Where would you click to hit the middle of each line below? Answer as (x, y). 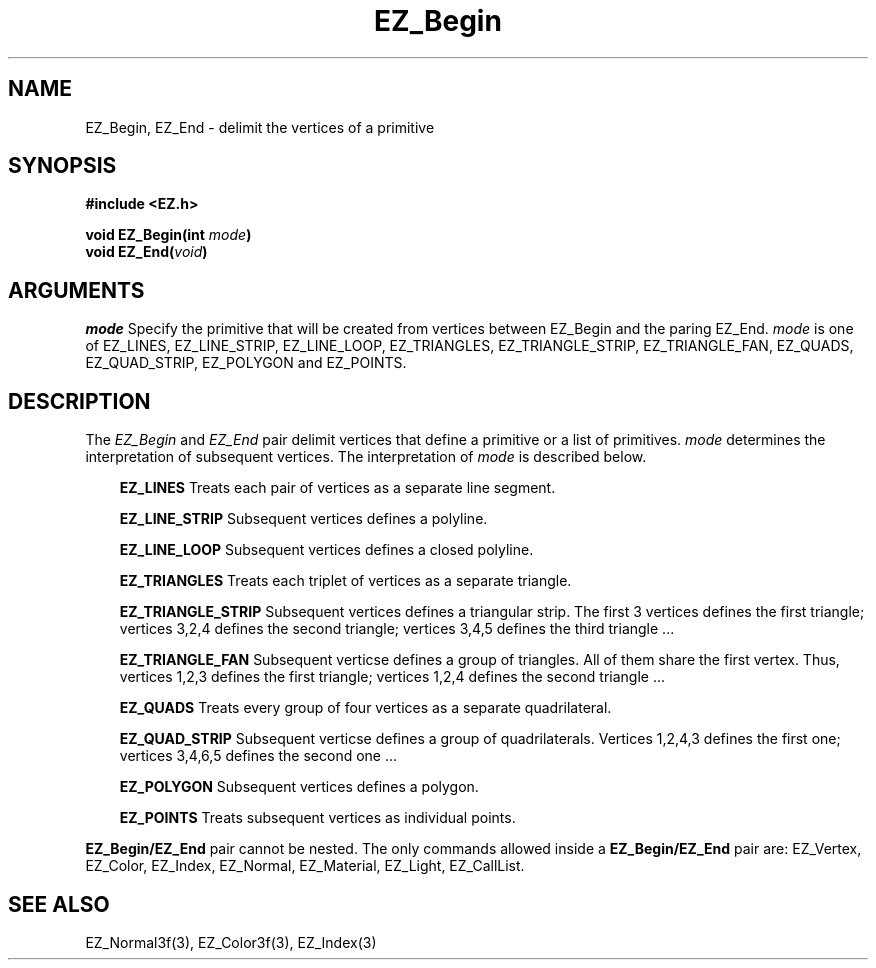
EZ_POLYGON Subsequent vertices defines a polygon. (299, 787)
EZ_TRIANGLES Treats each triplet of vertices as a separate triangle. (345, 581)
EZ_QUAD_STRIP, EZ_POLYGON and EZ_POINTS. (246, 363)
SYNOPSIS (62, 166)
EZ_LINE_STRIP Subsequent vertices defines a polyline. (303, 519)
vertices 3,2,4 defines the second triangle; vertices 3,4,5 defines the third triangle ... (397, 629)
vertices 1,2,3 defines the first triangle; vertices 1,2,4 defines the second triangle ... (392, 677)
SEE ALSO (59, 904)
